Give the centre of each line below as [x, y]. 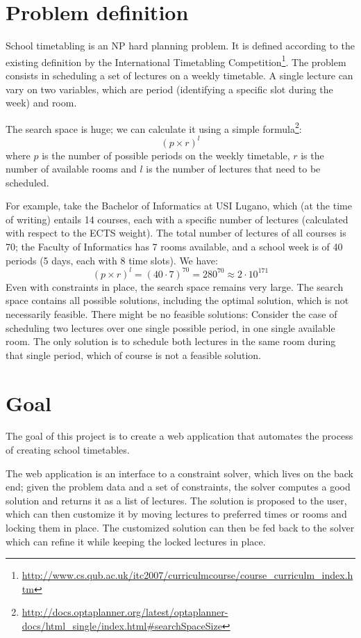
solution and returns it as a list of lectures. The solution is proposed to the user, [176, 500]
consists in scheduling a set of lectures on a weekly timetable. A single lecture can [179, 75]
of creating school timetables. [68, 450]
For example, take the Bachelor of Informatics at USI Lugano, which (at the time [179, 206]
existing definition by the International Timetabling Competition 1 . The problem [176, 61]
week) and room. [41, 103]
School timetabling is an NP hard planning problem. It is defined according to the [180, 46]
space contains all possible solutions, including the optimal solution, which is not [177, 300]
